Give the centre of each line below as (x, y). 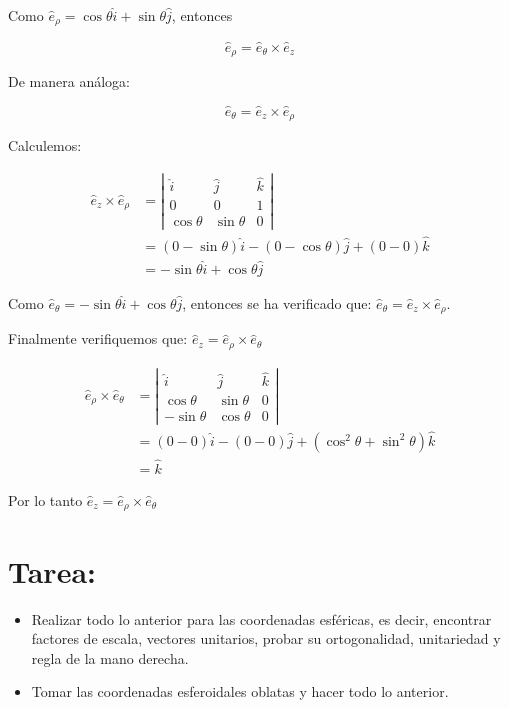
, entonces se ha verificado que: (277, 303)
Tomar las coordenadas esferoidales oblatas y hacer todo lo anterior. (240, 691)
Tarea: (52, 570)
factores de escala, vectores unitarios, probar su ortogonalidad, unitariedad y (266, 638)
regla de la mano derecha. (110, 657)
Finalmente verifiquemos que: (98, 338)
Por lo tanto (45, 499)
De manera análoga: (69, 81)
